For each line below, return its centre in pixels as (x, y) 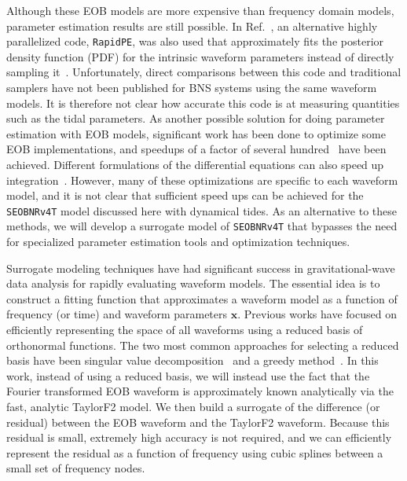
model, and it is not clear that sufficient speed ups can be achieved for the (185, 195)
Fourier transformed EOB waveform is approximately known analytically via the (200, 391)
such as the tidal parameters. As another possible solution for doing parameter (196, 118)
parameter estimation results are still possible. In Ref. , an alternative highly (192, 26)
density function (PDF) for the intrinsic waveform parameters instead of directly (200, 56)
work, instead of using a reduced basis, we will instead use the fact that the (188, 375)
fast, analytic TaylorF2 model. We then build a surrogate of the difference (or (193, 407)
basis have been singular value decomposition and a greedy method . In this (192, 360)
